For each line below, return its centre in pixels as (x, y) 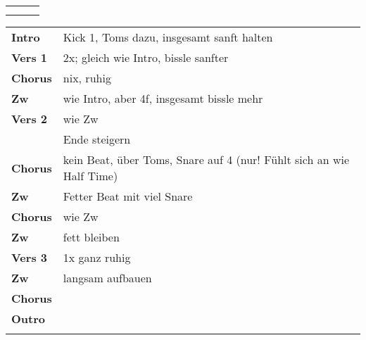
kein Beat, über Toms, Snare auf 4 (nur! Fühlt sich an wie (206, 159)
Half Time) (90, 176)
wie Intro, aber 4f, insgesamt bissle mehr (163, 98)
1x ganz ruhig (97, 257)
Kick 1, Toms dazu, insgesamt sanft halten (168, 37)
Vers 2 (29, 119)
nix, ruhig (87, 78)
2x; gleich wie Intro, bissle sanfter (146, 57)
